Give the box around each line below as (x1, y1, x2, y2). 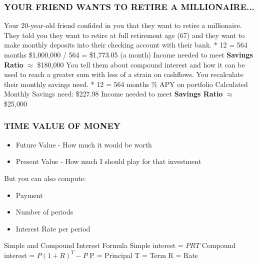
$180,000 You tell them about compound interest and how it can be (37, 59, 245, 69)
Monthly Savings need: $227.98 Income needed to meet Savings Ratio (4, 88, 223, 99)
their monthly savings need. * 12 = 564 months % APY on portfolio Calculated (4, 78, 248, 89)
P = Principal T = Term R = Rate (89, 249, 198, 260)
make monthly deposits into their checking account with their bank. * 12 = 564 (4, 39, 247, 50)
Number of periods (15, 206, 73, 217)
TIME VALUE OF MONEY (4, 119, 121, 132)
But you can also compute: (4, 172, 86, 183)
